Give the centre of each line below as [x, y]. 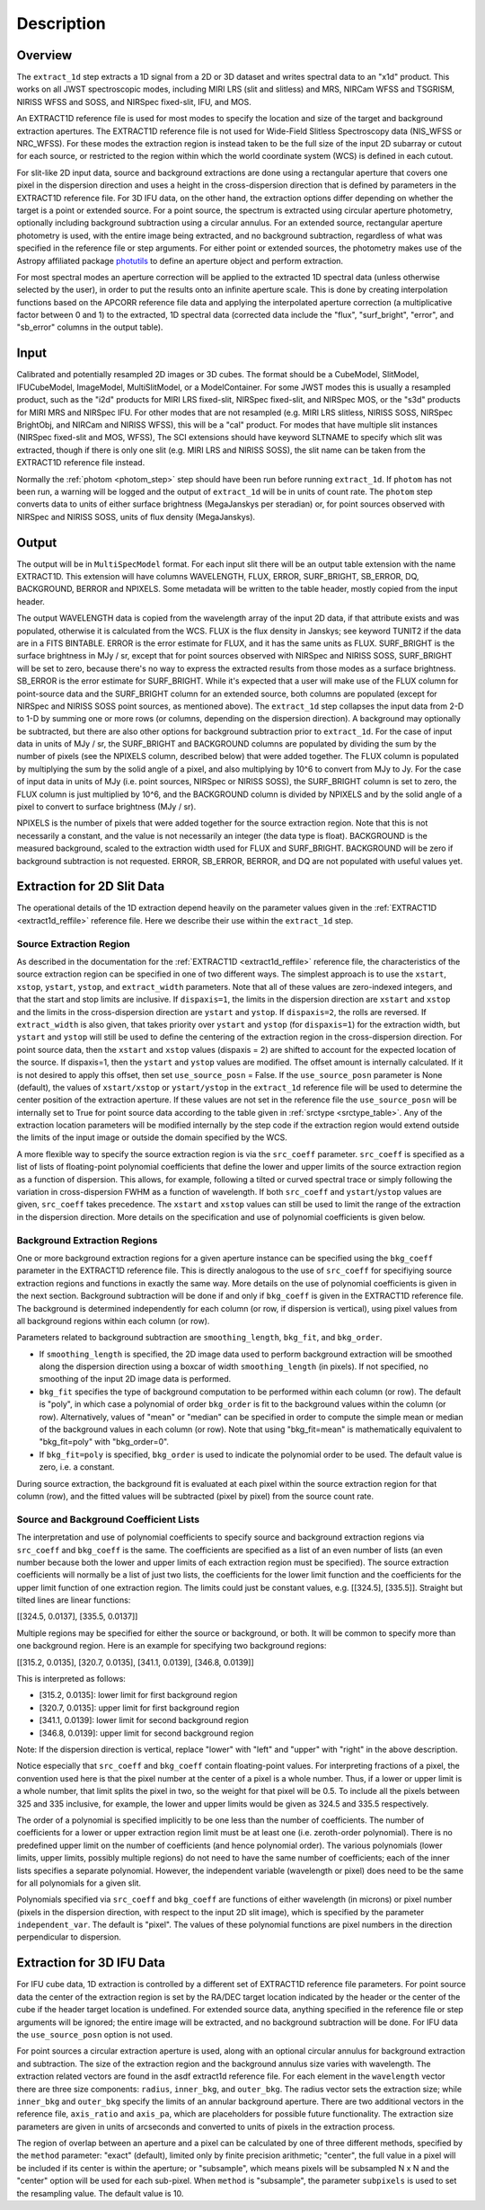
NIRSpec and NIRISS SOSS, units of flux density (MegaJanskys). [136, 517]
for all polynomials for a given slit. [79, 1883]
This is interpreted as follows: [71, 1679]
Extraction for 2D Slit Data [91, 886]
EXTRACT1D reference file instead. [81, 463]
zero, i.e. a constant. [77, 1467]
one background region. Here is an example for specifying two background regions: [172, 1646]
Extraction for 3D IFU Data [91, 1963]
